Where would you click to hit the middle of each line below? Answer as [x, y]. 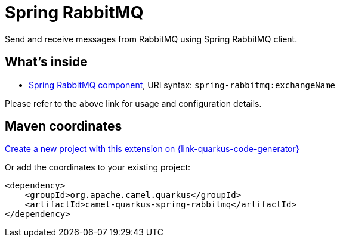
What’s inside [46, 62]
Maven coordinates [64, 126]
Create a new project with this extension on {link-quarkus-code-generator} [152, 149]
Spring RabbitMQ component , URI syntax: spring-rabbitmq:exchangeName [182, 85]
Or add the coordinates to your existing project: [98, 167]
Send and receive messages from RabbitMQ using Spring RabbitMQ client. [151, 39]
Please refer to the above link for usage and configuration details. [133, 103]
